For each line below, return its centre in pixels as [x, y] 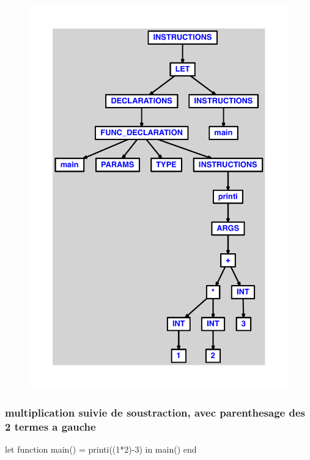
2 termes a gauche [50, 426]
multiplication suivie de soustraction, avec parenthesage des [155, 412]
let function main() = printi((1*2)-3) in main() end [101, 449]
